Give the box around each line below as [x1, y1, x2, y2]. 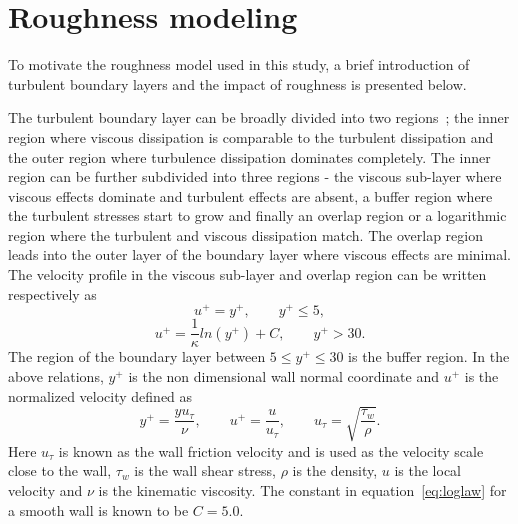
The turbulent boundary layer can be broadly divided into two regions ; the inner [8, 107, 510, 128]
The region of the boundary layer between [8, 346, 266, 367]
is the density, [292, 460, 378, 481]
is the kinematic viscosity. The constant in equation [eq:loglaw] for [98, 479, 507, 500]
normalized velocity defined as [8, 385, 193, 406]
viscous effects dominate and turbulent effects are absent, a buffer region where [8, 185, 493, 206]
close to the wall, [8, 460, 112, 481]
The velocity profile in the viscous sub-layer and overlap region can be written [8, 264, 487, 285]
